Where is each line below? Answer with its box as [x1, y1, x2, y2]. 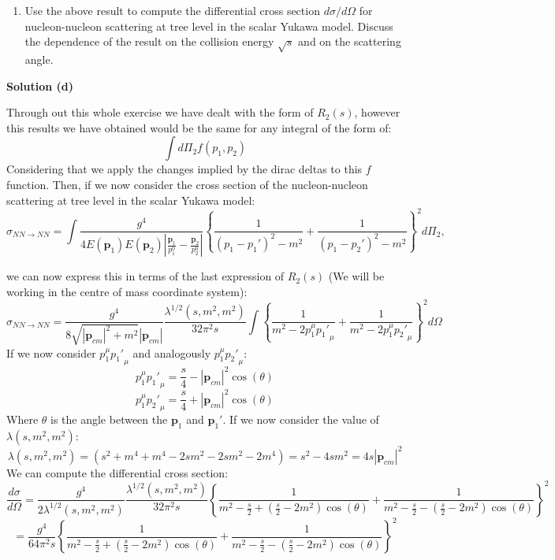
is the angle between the [50, 411, 168, 428]
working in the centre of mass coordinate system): [6, 283, 248, 299]
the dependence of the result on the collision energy [24, 33, 274, 50]
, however [354, 104, 400, 121]
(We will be [328, 268, 385, 284]
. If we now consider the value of [222, 411, 379, 428]
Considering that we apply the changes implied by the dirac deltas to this [6, 161, 363, 177]
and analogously [132, 344, 211, 361]
